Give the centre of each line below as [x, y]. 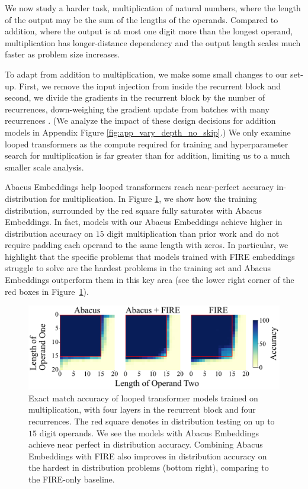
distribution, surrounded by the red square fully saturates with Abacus [133, 210]
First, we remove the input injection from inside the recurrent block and [150, 86]
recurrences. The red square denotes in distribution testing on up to [152, 421]
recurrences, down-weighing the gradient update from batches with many [137, 109]
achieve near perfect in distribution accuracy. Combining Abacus [146, 444]
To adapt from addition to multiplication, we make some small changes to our [146, 74]
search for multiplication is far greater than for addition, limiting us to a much [147, 155]
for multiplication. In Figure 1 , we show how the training [153, 198]
